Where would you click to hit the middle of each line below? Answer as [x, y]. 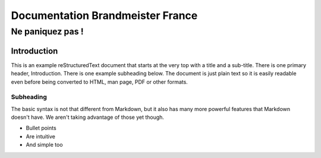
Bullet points [41, 128]
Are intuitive [41, 136]
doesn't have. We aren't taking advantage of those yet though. [88, 117]
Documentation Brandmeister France [104, 15]
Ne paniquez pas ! [47, 31]
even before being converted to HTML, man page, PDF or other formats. [100, 82]
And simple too [44, 145]
